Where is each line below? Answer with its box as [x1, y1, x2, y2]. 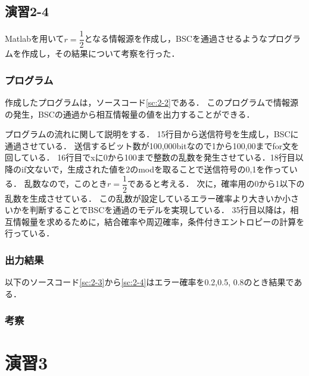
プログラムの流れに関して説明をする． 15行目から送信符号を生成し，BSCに [5, 128, 299, 140]
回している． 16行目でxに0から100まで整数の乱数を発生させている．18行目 [5, 151, 295, 164]
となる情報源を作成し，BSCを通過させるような [84, 32, 267, 45]
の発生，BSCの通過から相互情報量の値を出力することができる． [5, 107, 255, 120]
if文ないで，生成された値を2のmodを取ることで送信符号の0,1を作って [21, 163, 289, 175]
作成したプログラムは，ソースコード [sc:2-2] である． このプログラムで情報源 [5, 96, 299, 109]
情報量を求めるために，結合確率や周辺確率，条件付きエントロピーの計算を [13, 215, 305, 227]
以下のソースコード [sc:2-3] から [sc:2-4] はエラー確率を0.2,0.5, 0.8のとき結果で [5, 276, 294, 288]
